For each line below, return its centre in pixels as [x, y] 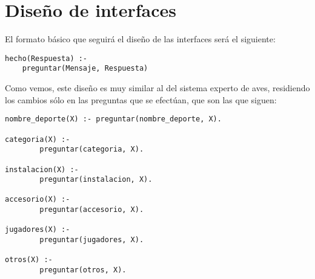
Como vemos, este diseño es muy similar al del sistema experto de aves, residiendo [157, 88]
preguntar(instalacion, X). [96, 180]
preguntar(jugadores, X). [92, 240]
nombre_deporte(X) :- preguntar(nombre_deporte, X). [113, 119]
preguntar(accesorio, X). [92, 210]
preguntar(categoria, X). [92, 149]
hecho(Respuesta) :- [46, 58]
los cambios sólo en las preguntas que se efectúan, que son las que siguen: [141, 99]
